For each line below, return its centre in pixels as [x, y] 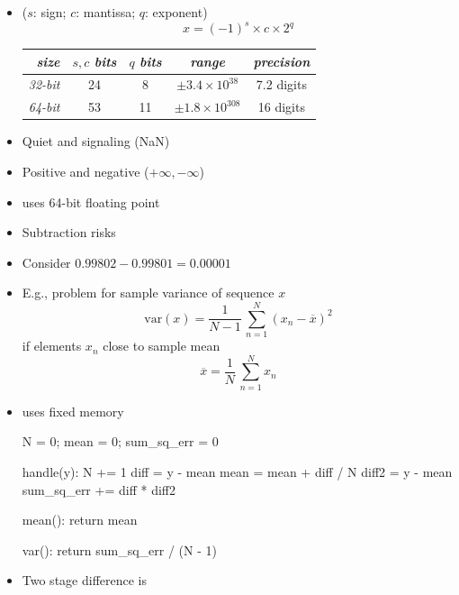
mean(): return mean [80, 520]
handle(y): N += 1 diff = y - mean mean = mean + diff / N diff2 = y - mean [237, 471]
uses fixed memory [73, 411]
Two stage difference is [85, 580]
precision [282, 61]
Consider [46, 262]
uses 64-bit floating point [91, 201]
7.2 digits [281, 84]
